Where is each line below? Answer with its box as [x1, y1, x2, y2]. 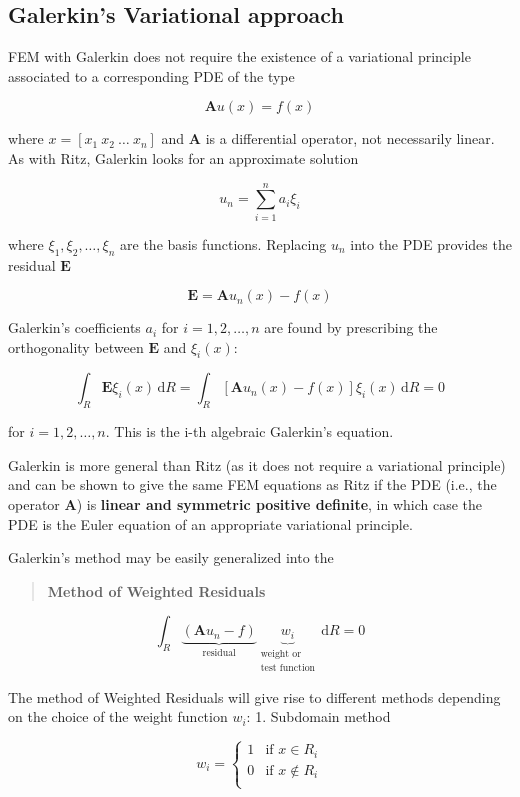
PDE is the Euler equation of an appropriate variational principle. [8, 513, 413, 534]
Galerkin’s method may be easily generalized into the [8, 547, 334, 568]
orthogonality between [8, 336, 144, 357]
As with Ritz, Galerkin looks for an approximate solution [8, 147, 359, 168]
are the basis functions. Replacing [120, 233, 327, 254]
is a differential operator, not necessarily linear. [205, 128, 495, 149]
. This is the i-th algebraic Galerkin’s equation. [105, 421, 394, 442]
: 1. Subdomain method [246, 706, 391, 727]
